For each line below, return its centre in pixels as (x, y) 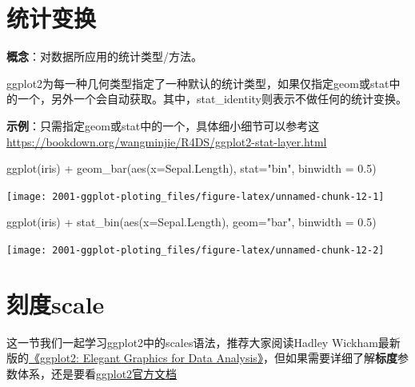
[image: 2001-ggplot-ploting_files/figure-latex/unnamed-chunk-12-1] (196, 196)
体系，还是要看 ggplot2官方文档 (97, 373)
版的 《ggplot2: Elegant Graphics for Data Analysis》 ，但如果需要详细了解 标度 (202, 358)
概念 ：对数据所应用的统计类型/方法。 (104, 56)
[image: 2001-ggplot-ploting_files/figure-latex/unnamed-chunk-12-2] (196, 250)
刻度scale (56, 303)
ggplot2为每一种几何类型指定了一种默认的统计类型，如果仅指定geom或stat (198, 83)
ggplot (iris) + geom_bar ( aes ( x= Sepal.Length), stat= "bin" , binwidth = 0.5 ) (192, 168)
